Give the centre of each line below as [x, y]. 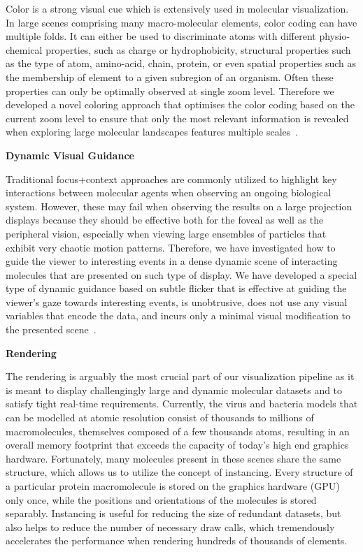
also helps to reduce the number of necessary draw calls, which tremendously [170, 526]
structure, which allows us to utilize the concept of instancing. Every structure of [179, 472]
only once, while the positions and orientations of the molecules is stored [161, 499]
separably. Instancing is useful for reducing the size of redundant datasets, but [173, 513]
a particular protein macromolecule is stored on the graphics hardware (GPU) [173, 486]
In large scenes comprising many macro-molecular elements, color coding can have [181, 22]
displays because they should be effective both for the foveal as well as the [165, 220]
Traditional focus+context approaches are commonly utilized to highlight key [171, 179]
